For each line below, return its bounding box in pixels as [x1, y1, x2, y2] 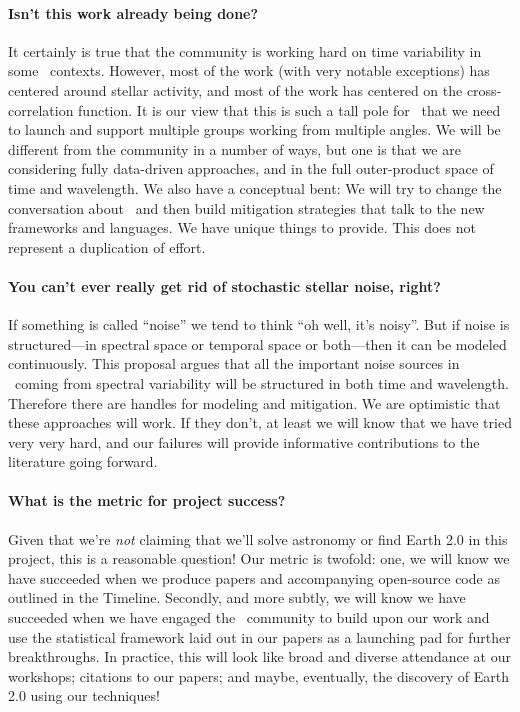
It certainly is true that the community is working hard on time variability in [8, 40, 482, 61]
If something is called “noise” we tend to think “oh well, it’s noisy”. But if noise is [8, 314, 510, 335]
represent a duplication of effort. [8, 236, 206, 257]
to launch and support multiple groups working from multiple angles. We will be [8, 119, 501, 140]
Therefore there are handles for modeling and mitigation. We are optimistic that [8, 392, 501, 413]
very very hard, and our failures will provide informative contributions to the [8, 431, 480, 452]
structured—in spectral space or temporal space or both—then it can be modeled [8, 333, 507, 354]
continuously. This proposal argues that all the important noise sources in [8, 353, 460, 374]
